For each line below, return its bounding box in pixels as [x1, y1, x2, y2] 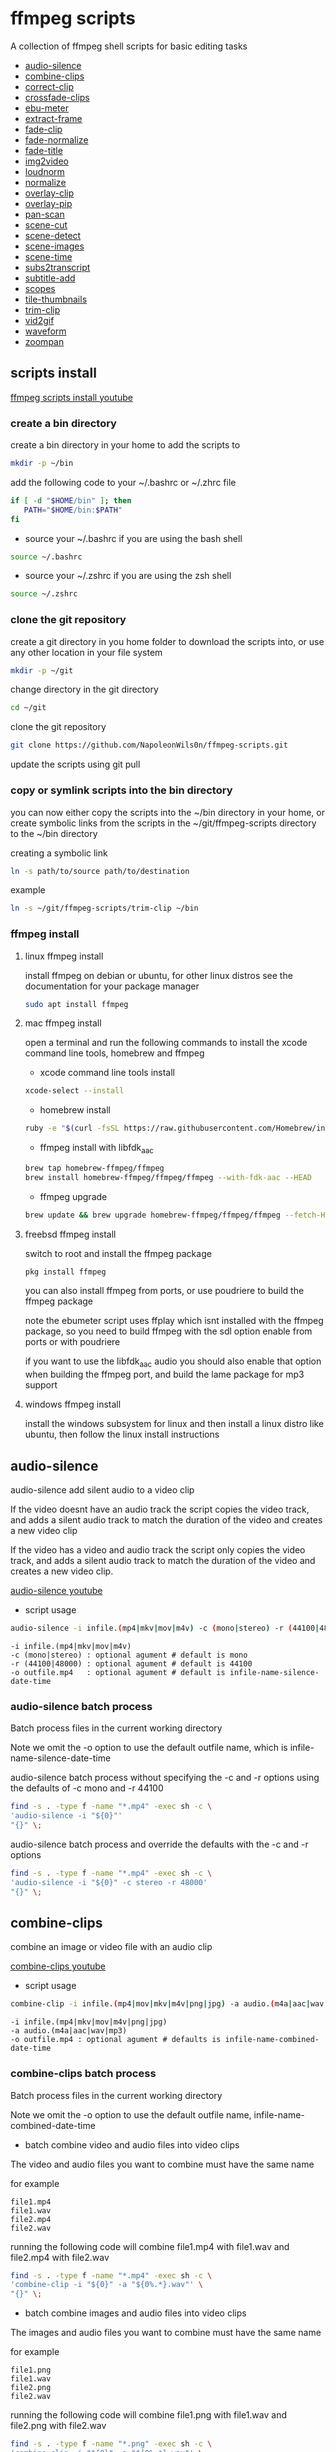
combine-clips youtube [10, 1960, 107, 1972]
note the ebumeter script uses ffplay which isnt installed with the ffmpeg [24, 1315, 324, 1327]
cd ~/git [10, 703, 47, 713]
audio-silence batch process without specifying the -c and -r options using [10, 1772, 320, 1784]
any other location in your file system [10, 646, 163, 658]
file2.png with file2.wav [10, 2420, 107, 2432]
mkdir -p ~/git [10, 665, 74, 676]
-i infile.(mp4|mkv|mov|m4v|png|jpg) [10, 2017, 168, 2027]
